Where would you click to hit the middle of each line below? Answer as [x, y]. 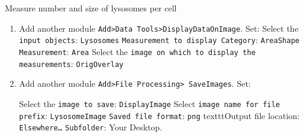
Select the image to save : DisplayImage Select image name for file [150, 103]
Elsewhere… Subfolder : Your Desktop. [91, 127]
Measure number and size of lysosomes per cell [91, 8]
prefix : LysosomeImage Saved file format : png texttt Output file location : [159, 115]
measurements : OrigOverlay [71, 63]
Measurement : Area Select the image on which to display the [137, 51]
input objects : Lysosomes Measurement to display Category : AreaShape [159, 40]
